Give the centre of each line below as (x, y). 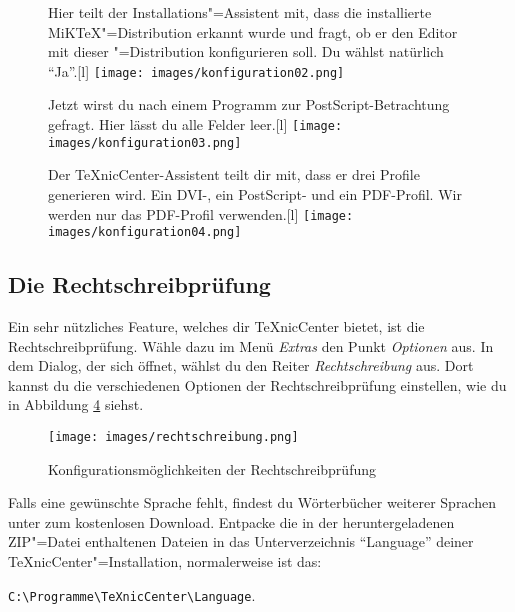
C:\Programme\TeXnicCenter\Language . (132, 594)
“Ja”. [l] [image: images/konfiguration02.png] (196, 70)
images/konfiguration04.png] (145, 232)
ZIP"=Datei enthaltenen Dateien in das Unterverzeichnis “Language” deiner (241, 541)
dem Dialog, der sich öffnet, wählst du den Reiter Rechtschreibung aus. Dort (241, 365)
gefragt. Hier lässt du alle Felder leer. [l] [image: (195, 124)
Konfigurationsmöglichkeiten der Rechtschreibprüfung (212, 468)
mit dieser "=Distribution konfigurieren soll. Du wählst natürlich (246, 51)
